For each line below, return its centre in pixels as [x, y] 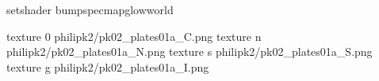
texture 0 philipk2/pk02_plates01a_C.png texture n [134, 36]
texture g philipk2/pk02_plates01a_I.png [108, 66]
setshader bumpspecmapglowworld [90, 9]
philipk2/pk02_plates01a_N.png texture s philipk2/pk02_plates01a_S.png [189, 52]
